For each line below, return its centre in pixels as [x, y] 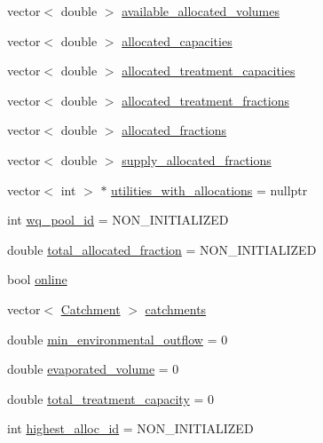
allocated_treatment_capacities [209, 71]
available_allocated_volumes [201, 11]
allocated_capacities [177, 40]
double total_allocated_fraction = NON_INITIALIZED [162, 249]
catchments [176, 309]
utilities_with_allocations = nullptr [209, 190]
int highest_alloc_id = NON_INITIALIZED [130, 428]
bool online [37, 279]
